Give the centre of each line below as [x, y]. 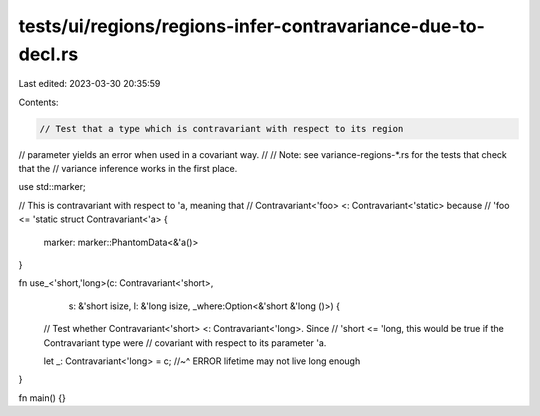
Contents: [38, 102]
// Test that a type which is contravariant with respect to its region [221, 128]
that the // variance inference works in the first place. [128, 169]
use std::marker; [52, 187]
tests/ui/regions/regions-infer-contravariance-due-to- [251, 26]
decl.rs [48, 54]
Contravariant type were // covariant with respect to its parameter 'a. [185, 342]
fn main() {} [42, 397]
